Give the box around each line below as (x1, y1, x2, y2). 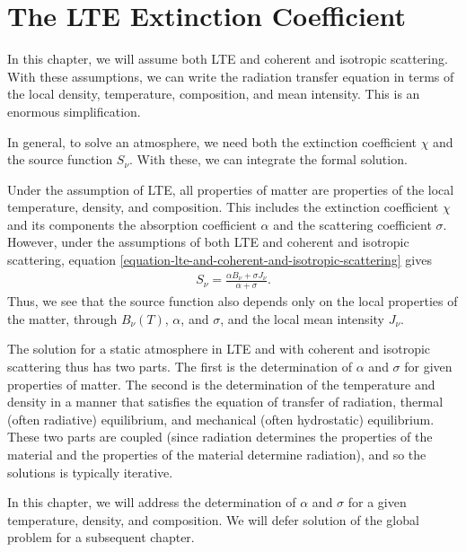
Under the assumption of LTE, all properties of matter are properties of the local (7, 180, 454, 198)
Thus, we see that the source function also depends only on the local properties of (7, 292, 458, 311)
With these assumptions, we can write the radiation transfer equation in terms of (7, 66, 454, 85)
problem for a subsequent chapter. (7, 528, 195, 547)
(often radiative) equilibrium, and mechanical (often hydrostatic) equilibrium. (7, 409, 435, 428)
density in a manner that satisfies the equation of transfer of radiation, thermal (7, 392, 444, 411)
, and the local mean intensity (220, 309, 384, 328)
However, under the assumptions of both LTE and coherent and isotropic (7, 232, 409, 251)
